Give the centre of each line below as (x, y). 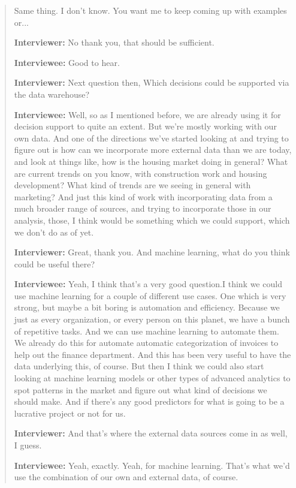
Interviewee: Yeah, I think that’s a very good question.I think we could (148, 284)
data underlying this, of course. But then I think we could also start (139, 366)
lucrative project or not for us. (70, 413)
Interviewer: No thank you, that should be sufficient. (114, 42)
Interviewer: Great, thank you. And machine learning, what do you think (152, 252)
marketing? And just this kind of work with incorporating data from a (143, 196)
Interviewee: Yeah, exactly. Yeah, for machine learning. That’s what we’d (152, 465)
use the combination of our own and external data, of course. (126, 477)
